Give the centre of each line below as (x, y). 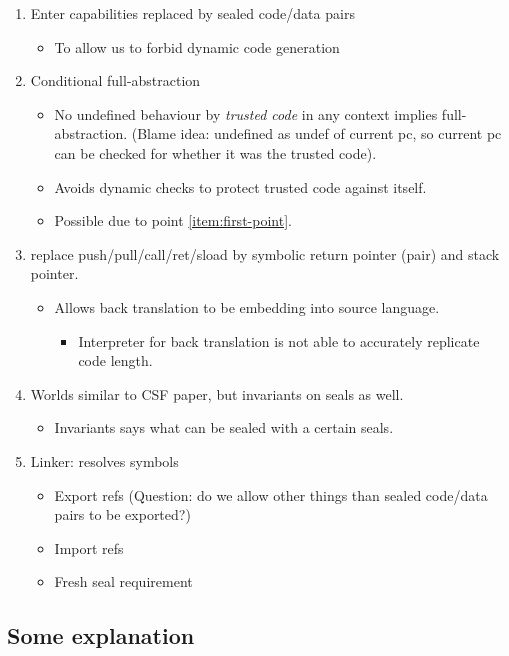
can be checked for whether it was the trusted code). (215, 152)
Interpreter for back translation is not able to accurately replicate (279, 340)
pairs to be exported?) (122, 514)
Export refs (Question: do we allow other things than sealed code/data (271, 494)
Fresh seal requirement (123, 581)
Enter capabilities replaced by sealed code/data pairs (192, 13)
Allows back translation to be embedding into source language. (247, 306)
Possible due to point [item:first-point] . (173, 220)
